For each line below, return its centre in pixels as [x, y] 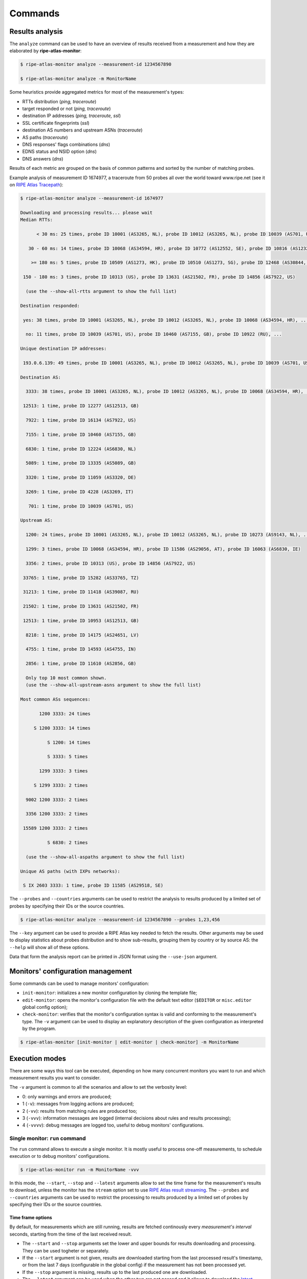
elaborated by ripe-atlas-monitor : [46, 51]
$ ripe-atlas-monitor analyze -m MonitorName [78, 79]
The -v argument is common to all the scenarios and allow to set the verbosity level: [98, 1087]
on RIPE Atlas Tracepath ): [36, 185]
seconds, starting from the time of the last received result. [71, 1234]
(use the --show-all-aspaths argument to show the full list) [105, 857]
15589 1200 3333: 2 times [56, 828]
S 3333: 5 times [67, 757]
